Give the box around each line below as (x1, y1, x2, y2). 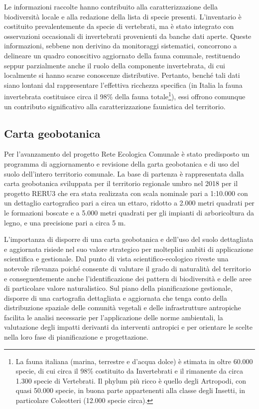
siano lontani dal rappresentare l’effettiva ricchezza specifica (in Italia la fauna (4, 79, 243, 90)
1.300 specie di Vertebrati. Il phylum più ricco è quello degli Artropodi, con (15, 375, 247, 386)
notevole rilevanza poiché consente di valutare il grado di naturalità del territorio (4, 263, 251, 273)
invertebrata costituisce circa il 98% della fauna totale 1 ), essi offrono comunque (4, 90, 246, 101)
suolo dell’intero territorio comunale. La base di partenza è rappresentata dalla (4, 168, 244, 179)
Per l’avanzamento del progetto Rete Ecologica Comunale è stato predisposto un (4, 149, 250, 159)
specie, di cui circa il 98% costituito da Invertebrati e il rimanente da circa (15, 366, 243, 376)
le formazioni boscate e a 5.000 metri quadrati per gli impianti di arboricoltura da (4, 207, 255, 217)
